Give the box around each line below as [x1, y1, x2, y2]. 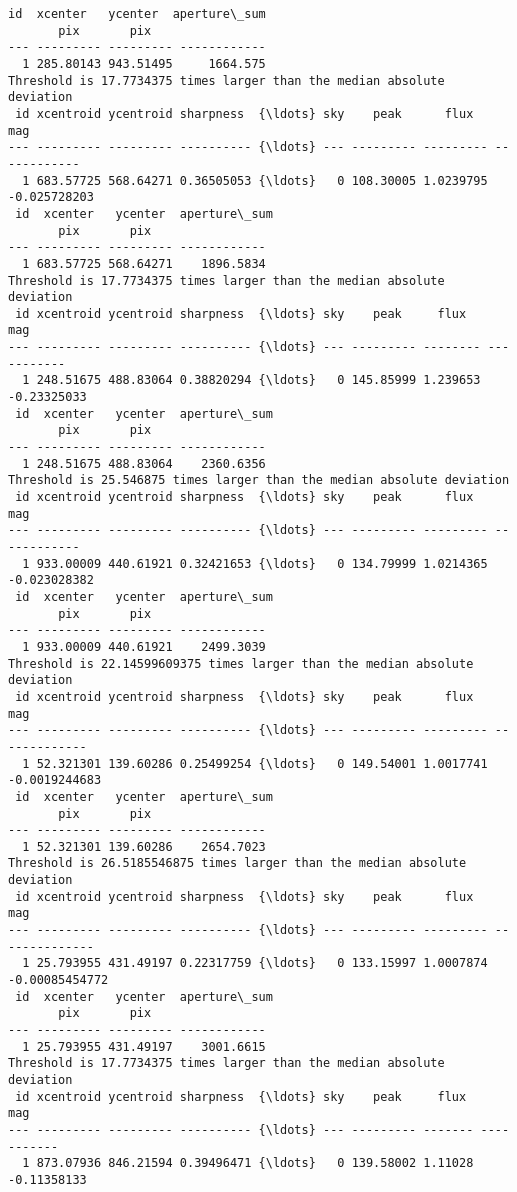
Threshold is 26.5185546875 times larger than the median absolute [8, 856, 467, 871]
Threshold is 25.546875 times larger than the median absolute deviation [8, 473, 510, 488]
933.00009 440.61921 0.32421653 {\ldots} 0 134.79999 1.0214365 [36, 556, 488, 571]
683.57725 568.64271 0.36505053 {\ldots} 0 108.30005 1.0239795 [36, 173, 488, 188]
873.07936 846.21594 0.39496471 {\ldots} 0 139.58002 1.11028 [36, 1156, 474, 1171]
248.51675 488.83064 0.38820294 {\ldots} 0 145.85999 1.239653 [36, 373, 481, 388]
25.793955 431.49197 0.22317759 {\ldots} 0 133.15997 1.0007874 [36, 956, 488, 971]
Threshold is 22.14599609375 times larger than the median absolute [8, 656, 474, 671]
